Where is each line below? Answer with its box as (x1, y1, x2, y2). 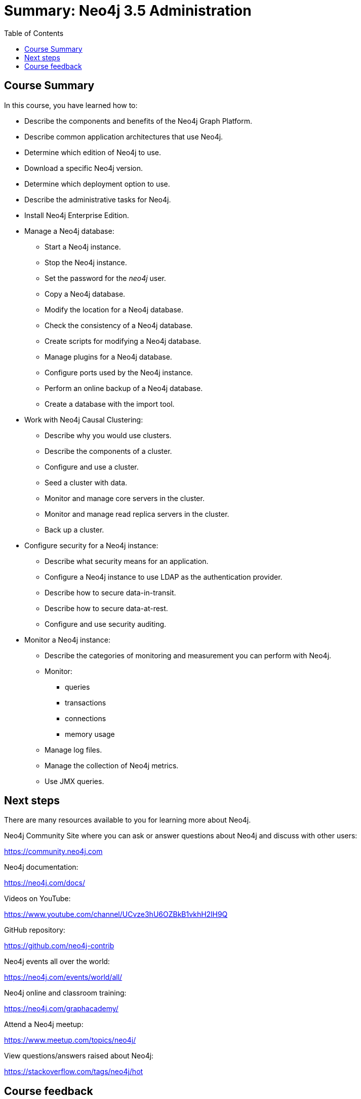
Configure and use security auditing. (45, 619, 167, 628)
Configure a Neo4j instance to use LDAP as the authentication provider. (45, 572, 283, 581)
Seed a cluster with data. (45, 478, 128, 487)
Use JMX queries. (45, 776, 104, 786)
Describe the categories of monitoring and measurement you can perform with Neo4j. (45, 651, 332, 660)
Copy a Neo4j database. (45, 289, 126, 298)
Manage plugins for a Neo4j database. (45, 352, 172, 361)
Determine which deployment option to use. (24, 179, 170, 188)
